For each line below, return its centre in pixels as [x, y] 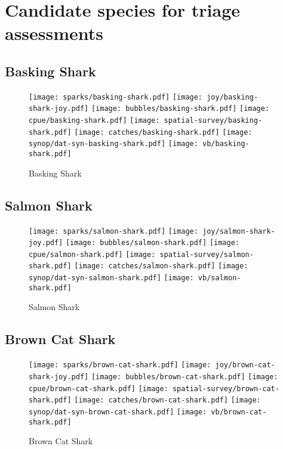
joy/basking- [233, 97]
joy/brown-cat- [245, 365]
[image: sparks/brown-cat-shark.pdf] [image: [120, 365]
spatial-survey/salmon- [207, 254]
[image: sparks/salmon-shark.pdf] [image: [113, 231]
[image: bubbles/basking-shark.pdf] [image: [180, 109]
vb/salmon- [219, 278]
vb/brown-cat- [239, 412]
